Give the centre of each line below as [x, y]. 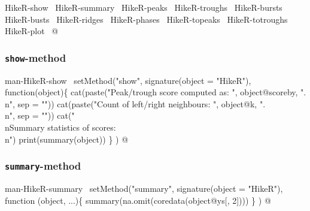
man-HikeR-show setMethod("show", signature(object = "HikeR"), [128, 80]
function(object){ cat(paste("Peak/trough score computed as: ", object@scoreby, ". [156, 92]
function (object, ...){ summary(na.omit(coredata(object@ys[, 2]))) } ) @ [138, 200]
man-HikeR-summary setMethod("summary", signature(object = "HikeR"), [144, 188]
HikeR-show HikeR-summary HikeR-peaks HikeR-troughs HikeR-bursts [144, 7]
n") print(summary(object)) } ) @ [67, 139]
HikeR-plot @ [32, 31]
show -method [36, 57]
